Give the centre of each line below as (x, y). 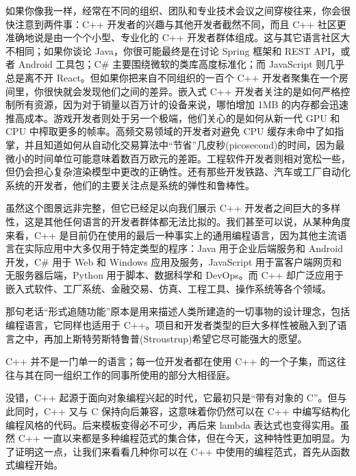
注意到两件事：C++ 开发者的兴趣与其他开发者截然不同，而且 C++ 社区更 (180, 24)
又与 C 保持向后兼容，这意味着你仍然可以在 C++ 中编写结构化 (209, 411)
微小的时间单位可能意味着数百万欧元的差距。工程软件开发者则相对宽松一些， (178, 158)
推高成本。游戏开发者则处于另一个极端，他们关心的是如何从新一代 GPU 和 (173, 117)
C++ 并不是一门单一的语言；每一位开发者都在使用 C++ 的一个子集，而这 (171, 361)
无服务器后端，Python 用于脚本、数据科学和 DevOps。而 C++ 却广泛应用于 (175, 275)
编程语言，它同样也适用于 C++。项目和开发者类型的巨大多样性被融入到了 (171, 325)
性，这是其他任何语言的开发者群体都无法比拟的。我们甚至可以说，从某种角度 (178, 221)
